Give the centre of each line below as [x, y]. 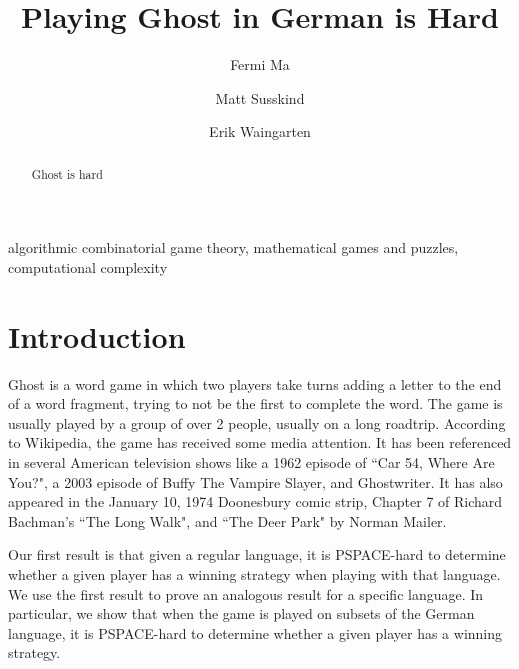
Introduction [97, 335]
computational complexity [88, 266]
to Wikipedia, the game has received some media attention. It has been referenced [260, 442]
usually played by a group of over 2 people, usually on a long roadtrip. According [257, 422]
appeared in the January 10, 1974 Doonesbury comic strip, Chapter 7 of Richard [255, 501]
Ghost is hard [67, 173]
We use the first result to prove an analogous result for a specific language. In [246, 593]
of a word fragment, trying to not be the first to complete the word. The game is [255, 403]
